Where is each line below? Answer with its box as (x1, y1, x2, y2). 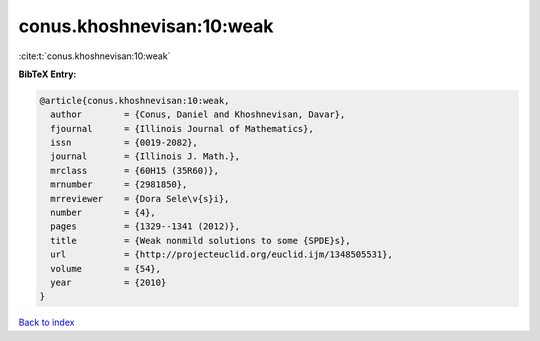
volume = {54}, (50, 263, 162, 274)
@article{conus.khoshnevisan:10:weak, (39, 95, 230, 106)
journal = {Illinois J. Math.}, (50, 151, 240, 162)
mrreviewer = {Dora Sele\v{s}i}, (50, 193, 230, 204)
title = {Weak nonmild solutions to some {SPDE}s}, (50, 235, 351, 246)
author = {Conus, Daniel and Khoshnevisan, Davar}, (50, 109, 346, 120)
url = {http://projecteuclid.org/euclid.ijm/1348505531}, (50, 249, 394, 260)
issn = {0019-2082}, (50, 137, 199, 149)
